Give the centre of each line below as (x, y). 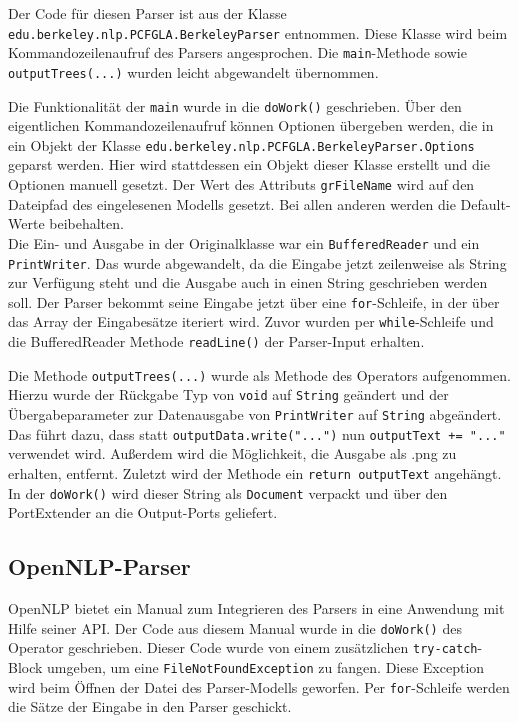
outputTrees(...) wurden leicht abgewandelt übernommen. (193, 71)
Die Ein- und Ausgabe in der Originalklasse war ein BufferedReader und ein (244, 242)
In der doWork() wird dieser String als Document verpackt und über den (228, 492)
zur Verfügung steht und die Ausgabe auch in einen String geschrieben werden (248, 282)
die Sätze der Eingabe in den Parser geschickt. (150, 706)
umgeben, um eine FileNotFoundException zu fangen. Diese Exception (266, 667)
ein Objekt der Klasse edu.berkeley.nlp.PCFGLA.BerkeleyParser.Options (241, 144)
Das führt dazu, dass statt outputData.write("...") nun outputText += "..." (257, 433)
